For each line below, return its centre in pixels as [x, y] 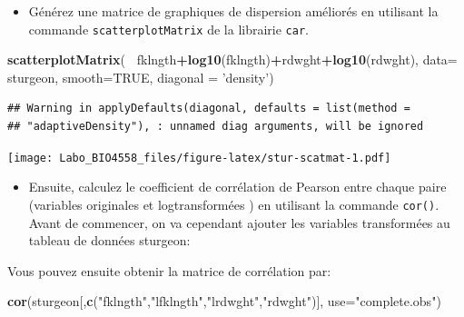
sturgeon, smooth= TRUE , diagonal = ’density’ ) [141, 77]
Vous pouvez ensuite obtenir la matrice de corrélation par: [169, 270]
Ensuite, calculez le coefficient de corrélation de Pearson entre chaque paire [237, 187]
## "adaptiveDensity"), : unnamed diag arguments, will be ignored [216, 127]
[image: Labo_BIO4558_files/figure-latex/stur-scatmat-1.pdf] [199, 158]
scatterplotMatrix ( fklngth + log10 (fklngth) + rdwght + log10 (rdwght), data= [232, 59]
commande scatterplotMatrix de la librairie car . [168, 29]
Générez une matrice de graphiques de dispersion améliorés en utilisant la [233, 11]
